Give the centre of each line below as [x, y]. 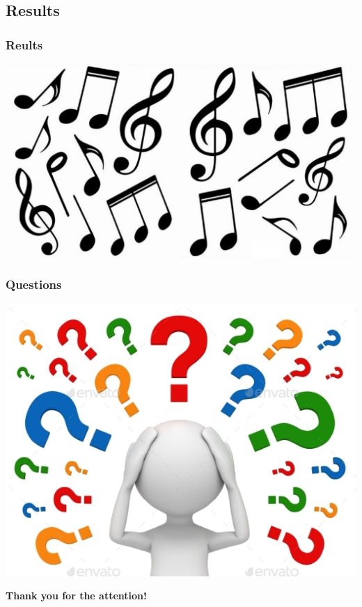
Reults [24, 44]
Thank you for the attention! [76, 596]
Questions [34, 284]
